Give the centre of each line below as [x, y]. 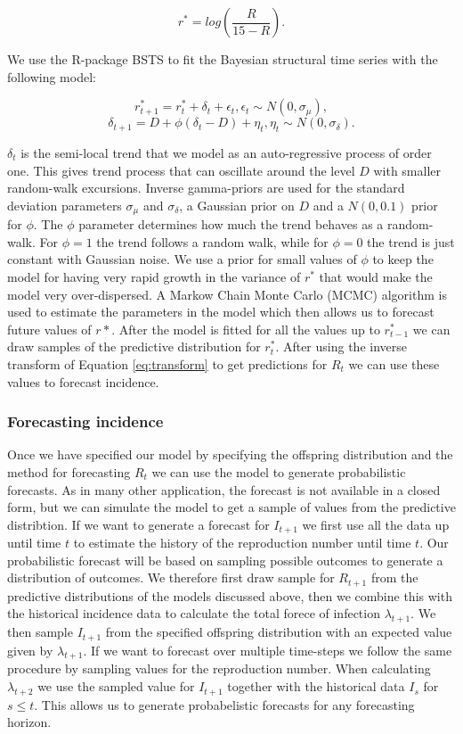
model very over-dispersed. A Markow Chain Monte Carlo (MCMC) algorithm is [227, 294]
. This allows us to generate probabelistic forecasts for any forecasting [224, 704]
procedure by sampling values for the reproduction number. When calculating [219, 668]
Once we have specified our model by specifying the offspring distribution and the [230, 454]
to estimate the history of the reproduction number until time [242, 543]
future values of [49, 329]
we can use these [394, 363]
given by [30, 650]
